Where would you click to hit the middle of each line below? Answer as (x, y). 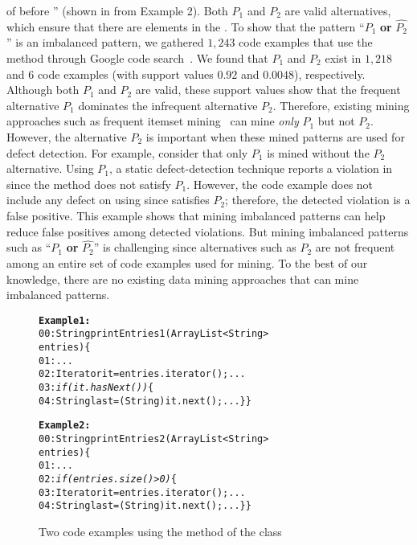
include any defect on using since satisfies (108, 200)
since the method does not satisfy (89, 184)
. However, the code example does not (280, 184)
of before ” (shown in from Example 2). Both (117, 10)
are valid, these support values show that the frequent (268, 90)
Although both (43, 90)
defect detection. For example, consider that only (127, 152)
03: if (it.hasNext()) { (96, 387)
